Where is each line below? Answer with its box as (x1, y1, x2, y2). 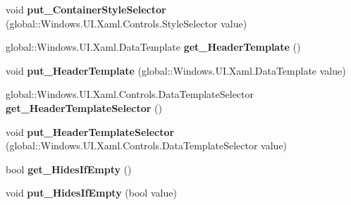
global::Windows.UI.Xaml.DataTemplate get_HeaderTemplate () (6, 39, 301, 54)
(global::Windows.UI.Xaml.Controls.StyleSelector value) (6, 15, 247, 30)
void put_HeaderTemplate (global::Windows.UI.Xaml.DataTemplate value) (6, 63, 346, 77)
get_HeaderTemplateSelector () (6, 100, 162, 115)
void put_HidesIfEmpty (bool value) (6, 185, 177, 200)
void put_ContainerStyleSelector (6, 2, 166, 16)
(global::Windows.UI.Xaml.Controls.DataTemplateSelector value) (6, 138, 288, 153)
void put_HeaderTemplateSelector (6, 124, 175, 139)
